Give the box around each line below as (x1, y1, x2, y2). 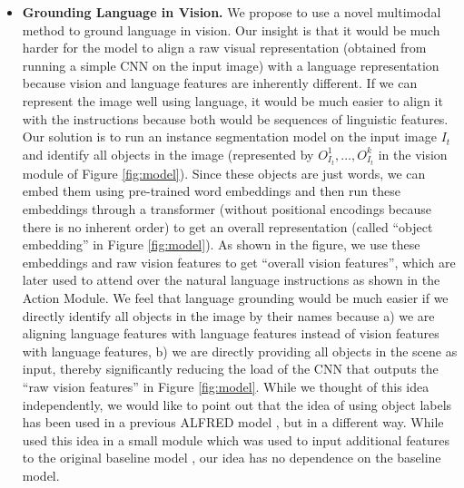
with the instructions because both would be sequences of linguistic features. (22, 109, 449, 128)
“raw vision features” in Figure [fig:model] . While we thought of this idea (22, 376, 429, 395)
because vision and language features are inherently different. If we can (22, 73, 418, 93)
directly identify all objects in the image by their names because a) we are (22, 306, 435, 325)
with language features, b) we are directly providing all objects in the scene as (22, 341, 458, 360)
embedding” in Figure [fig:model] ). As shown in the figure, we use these (22, 235, 420, 254)
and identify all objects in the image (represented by (22, 144, 314, 163)
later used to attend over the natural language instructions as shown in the (22, 270, 440, 289)
